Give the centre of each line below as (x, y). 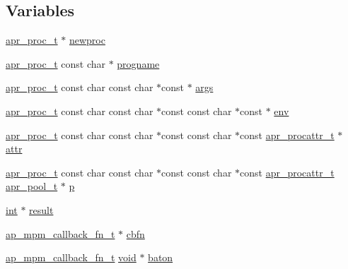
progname (138, 63)
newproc (87, 40)
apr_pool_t (32, 186)
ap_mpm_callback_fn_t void (71, 257)
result (41, 209)
